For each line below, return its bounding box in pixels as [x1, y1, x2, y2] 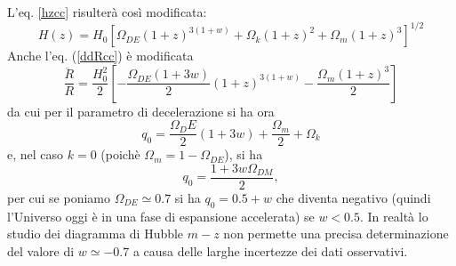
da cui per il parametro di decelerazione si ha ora [7, 101, 275, 120]
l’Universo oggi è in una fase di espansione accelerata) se [7, 206, 315, 225]
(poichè [100, 145, 140, 164]
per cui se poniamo [7, 189, 111, 206]
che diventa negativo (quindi [276, 189, 431, 206]
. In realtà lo [360, 206, 428, 225]
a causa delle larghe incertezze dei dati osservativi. [132, 241, 408, 260]
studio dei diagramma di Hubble [7, 224, 184, 243]
